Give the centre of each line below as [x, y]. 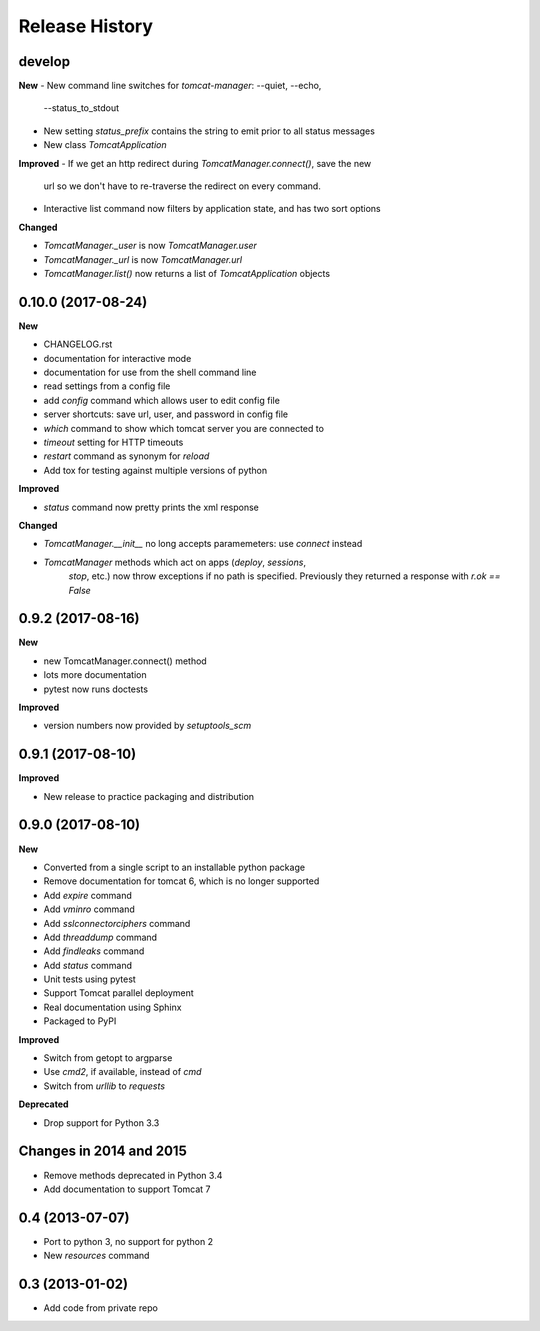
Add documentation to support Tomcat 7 [127, 1189]
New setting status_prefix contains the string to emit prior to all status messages [209, 131]
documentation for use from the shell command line [150, 372]
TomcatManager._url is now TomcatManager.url [143, 259]
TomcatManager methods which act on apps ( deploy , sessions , [175, 562]
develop [44, 61]
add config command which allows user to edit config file [161, 400]
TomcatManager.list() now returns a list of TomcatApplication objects [186, 273]
